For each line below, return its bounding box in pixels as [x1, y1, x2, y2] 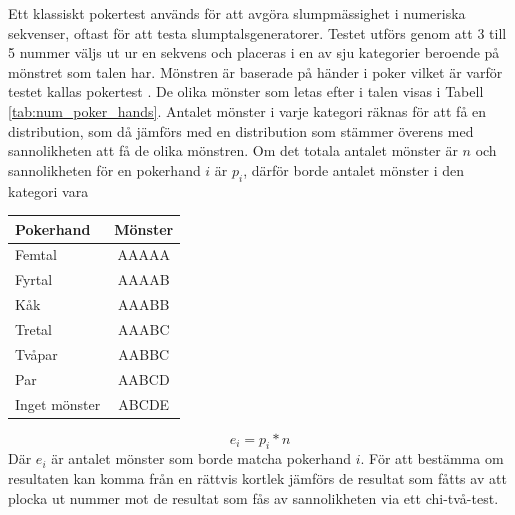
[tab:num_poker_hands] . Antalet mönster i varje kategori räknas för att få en [8, 100, 487, 121]
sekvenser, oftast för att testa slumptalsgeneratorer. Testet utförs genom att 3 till [8, 22, 507, 43]
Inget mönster [15, 393, 101, 414]
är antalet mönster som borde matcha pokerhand [51, 448, 351, 469]
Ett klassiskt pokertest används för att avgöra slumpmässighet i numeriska [8, 3, 466, 23]
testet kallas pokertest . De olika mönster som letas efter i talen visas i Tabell [8, 81, 484, 102]
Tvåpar [15, 343, 58, 364]
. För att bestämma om [360, 448, 504, 469]
